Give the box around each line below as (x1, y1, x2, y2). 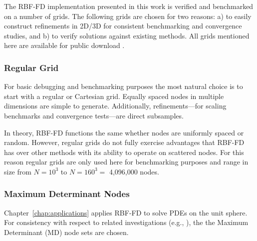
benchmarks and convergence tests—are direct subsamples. (4, 110, 184, 120)
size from (4, 166, 31, 176)
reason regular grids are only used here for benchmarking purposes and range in (4, 156, 249, 167)
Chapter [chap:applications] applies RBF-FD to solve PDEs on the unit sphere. (4, 207, 248, 217)
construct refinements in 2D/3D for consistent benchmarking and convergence (4, 20, 242, 31)
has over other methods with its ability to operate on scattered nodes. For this (4, 146, 244, 157)
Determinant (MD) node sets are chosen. (4, 226, 129, 237)
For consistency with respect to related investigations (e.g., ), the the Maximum (4, 217, 249, 227)
